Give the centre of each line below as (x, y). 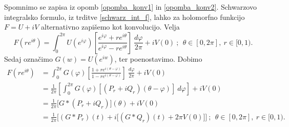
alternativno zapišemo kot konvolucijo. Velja (110, 27)
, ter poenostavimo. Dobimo (158, 58)
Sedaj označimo (28, 58)
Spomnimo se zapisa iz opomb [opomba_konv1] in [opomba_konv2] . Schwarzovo (130, 7)
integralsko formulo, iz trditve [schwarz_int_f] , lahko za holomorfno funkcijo (125, 17)
